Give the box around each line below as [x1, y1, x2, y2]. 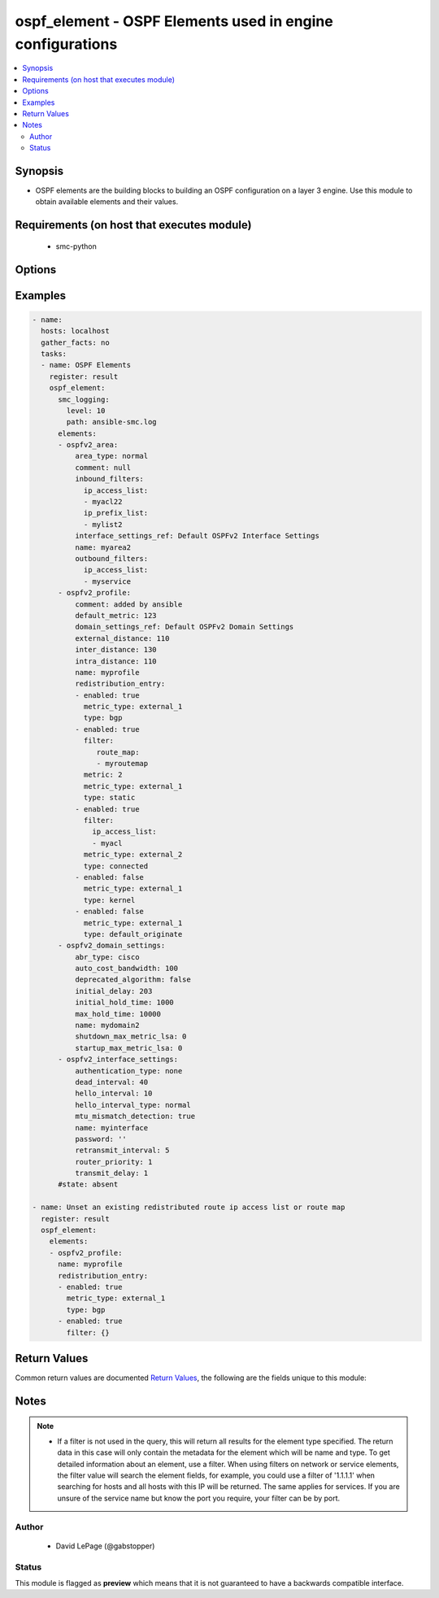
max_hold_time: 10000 [74, 1009, 162, 1018]
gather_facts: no [41, 337, 110, 347]
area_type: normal [74, 451, 149, 461]
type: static [83, 793, 136, 803]
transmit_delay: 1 [74, 1169, 149, 1178]
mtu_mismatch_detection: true [74, 1112, 195, 1121]
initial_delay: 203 [74, 986, 153, 995]
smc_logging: [58, 394, 110, 404]
